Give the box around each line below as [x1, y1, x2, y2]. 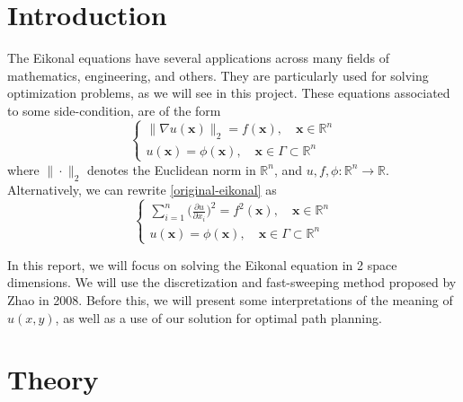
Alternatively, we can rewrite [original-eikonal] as [7, 179, 277, 198]
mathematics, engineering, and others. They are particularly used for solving [7, 66, 429, 84]
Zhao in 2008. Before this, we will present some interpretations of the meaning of [7, 290, 453, 309]
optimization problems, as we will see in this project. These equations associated [7, 83, 450, 102]
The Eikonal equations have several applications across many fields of [7, 48, 389, 67]
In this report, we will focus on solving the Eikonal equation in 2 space [7, 255, 397, 274]
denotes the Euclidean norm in [86, 160, 256, 179]
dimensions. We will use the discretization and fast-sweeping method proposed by [7, 273, 457, 292]
